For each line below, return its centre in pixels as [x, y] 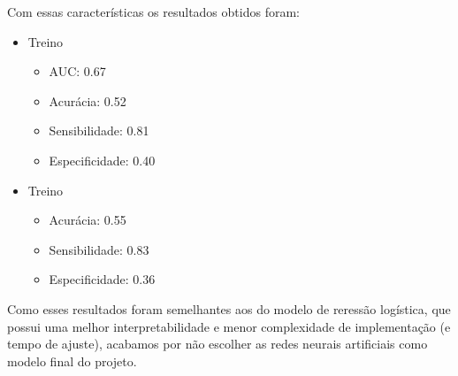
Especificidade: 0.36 [102, 279]
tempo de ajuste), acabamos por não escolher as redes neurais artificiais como [218, 344]
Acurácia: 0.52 [88, 100]
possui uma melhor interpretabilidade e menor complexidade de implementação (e [229, 326]
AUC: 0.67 [77, 71]
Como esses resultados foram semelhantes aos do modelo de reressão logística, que [229, 308]
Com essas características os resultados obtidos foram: [153, 12]
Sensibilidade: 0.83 [99, 249]
